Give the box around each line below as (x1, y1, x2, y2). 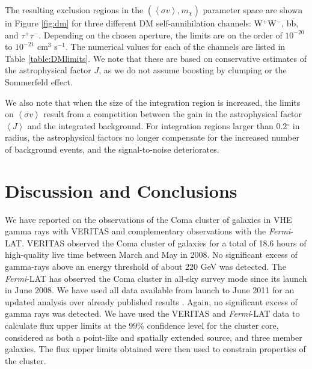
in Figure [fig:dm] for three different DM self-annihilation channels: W (5, 17, 263, 29)
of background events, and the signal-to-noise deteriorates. (5, 142, 219, 155)
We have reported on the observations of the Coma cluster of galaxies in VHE (5, 213, 292, 225)
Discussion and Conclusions (5, 178, 237, 203)
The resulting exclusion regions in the (5, 4, 144, 16)
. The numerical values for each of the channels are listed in (66, 40, 286, 53)
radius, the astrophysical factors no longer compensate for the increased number (5, 131, 299, 144)
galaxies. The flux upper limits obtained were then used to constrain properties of (5, 343, 306, 355)
